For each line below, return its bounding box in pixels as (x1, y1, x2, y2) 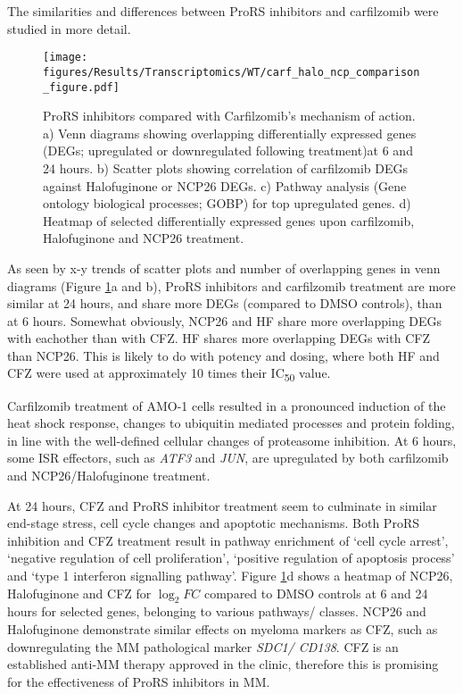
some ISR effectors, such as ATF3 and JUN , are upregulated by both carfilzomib (7, 448, 449, 467)
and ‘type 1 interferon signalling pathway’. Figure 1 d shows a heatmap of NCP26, (7, 565, 453, 584)
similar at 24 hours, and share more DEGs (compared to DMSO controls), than (7, 294, 442, 313)
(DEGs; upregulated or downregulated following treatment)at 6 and (43, 141, 413, 160)
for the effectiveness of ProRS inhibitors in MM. (7, 672, 270, 690)
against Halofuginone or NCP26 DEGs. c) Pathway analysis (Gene (43, 176, 407, 195)
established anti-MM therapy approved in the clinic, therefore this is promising (7, 655, 439, 673)
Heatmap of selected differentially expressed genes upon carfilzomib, (43, 211, 415, 230)
